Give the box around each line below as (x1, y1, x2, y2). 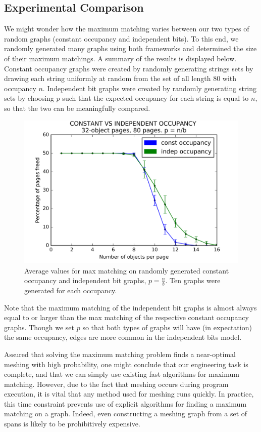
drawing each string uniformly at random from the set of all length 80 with (4, 73, 237, 84)
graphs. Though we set (4, 322, 75, 332)
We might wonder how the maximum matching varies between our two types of (4, 23, 249, 34)
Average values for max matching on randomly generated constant (24, 265, 229, 276)
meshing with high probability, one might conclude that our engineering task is (4, 359, 248, 369)
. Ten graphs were (165, 275, 221, 286)
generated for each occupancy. (24, 285, 117, 295)
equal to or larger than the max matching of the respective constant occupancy (4, 312, 249, 323)
